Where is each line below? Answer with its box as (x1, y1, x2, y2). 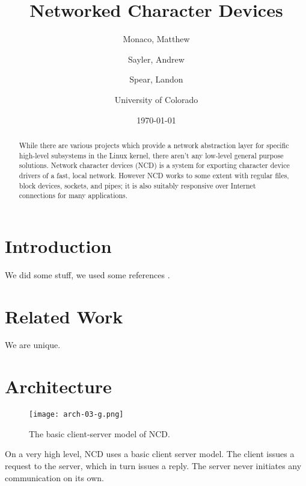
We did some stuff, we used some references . (5, 268, 170, 281)
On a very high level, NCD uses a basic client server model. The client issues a (5, 447, 295, 460)
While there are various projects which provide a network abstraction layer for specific (19, 140, 289, 150)
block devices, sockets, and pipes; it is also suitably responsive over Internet (19, 180, 256, 190)
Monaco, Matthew (123, 33, 190, 45)
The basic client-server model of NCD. (29, 427, 170, 440)
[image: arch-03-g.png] (29, 410, 124, 419)
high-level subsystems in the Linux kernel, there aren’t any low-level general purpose (19, 150, 284, 160)
